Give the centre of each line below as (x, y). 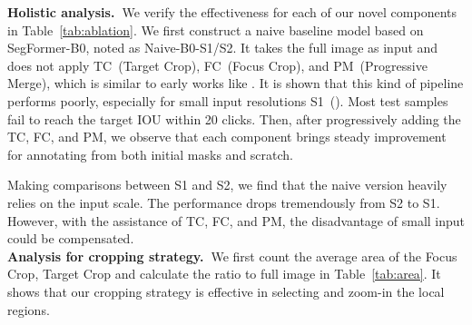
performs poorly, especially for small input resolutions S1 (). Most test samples (228, 100)
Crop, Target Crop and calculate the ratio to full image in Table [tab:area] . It (224, 274)
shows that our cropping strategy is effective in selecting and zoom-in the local (226, 291)
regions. (29, 309)
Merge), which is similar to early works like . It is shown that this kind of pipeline (236, 83)
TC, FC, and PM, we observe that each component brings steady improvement (227, 137)
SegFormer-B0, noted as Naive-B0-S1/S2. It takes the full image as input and (223, 48)
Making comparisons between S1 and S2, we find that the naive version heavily (227, 185)
